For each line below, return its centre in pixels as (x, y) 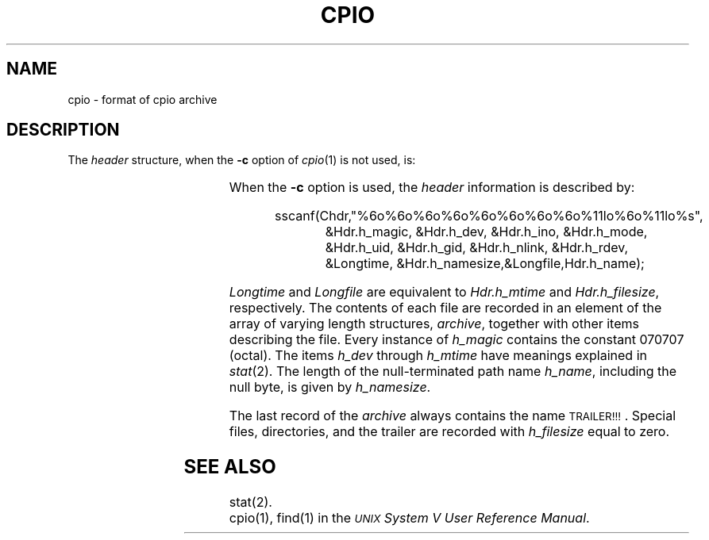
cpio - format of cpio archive (143, 99)
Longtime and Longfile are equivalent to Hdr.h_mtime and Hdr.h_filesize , (444, 292)
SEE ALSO (230, 467)
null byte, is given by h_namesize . (330, 387)
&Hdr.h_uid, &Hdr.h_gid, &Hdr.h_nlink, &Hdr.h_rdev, (477, 248)
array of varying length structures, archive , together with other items (434, 324)
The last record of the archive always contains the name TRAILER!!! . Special (453, 416)
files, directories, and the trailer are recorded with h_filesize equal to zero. (449, 432)
